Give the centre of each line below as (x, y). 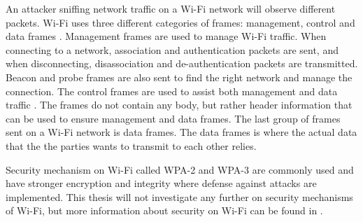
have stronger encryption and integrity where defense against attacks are (161, 183)
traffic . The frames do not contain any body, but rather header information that (179, 105)
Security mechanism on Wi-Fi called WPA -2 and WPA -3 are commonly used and (180, 169)
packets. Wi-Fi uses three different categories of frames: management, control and (180, 22)
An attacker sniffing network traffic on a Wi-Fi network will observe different (171, 8)
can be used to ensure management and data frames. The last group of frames (173, 118)
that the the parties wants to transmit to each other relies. (131, 145)
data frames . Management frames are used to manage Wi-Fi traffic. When (166, 36)
